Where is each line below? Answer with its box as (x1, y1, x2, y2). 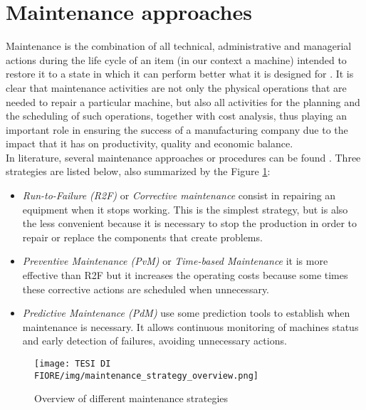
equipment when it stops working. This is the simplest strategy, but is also (22, 201, 348, 216)
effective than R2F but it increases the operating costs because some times (22, 268, 348, 283)
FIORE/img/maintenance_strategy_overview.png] (34, 370, 258, 381)
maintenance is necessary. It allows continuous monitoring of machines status (22, 319, 359, 334)
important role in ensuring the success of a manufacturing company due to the (6, 122, 348, 137)
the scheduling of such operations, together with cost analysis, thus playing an (6, 108, 347, 123)
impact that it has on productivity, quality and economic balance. (6, 136, 293, 151)
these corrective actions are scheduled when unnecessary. (22, 281, 270, 296)
